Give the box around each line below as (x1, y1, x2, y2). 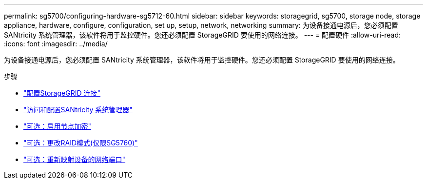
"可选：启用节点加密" (23, 122, 92, 130)
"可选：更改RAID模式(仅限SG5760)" (23, 139, 138, 147)
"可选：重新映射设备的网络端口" (23, 155, 126, 163)
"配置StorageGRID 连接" (23, 89, 100, 97)
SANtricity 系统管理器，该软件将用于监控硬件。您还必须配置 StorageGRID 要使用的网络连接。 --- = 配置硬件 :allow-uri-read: (4, 31, 401, 39)
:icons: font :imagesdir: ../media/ (4, 40, 108, 48)
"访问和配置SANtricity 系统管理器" (23, 105, 133, 114)
